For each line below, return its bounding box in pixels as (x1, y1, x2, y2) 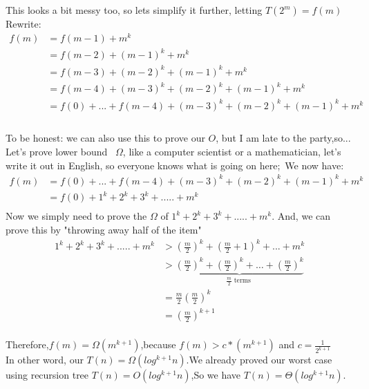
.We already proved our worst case (186, 352, 332, 367)
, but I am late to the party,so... (216, 131, 351, 145)
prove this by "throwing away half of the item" (6, 222, 202, 236)
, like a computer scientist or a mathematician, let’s (122, 144, 341, 159)
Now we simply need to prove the (6, 209, 147, 223)
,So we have (191, 368, 241, 382)
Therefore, (6, 337, 49, 352)
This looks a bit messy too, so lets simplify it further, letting (6, 3, 263, 17)
